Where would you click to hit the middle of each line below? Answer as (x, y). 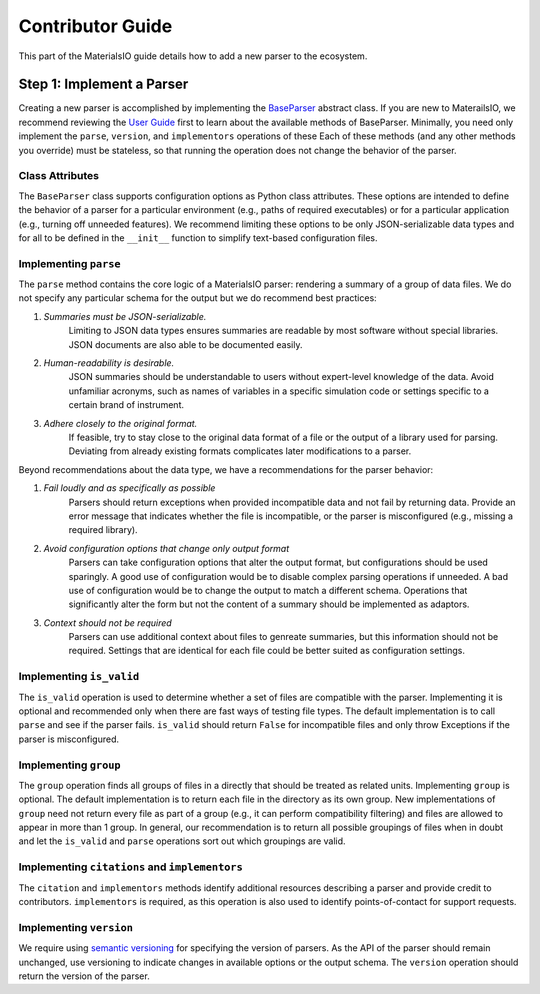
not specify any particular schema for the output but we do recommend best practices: (197, 298)
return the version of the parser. (84, 976)
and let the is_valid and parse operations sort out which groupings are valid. (182, 841)
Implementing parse (69, 263)
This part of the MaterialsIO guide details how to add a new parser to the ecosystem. (193, 56)
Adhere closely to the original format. (120, 423)
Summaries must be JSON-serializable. (125, 316)
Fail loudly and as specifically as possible (129, 488)
